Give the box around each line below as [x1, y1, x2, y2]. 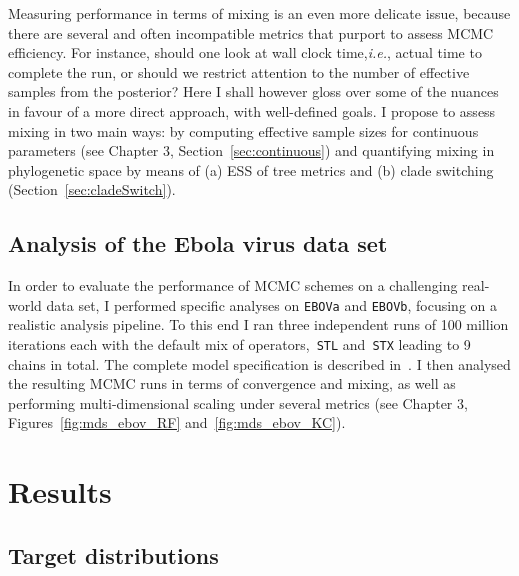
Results [8, 471, 112, 512]
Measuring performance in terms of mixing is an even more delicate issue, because [8, 3, 511, 23]
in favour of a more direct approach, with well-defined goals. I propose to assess [8, 100, 496, 121]
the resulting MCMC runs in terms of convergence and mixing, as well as [8, 373, 456, 394]
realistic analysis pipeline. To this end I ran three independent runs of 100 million [8, 314, 509, 335]
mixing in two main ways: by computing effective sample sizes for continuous [8, 120, 479, 141]
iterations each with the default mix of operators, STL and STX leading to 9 [8, 333, 471, 354]
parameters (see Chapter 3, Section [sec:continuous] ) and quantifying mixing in [8, 140, 495, 161]
